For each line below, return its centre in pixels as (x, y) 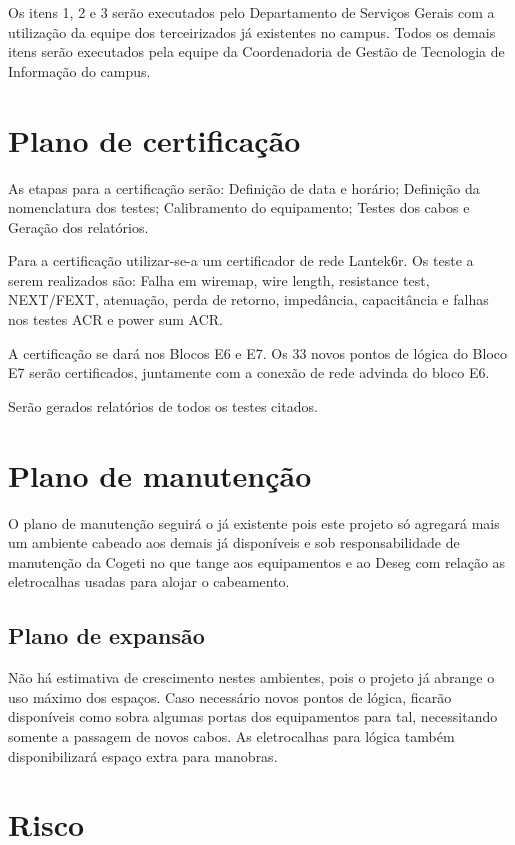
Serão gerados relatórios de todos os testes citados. (163, 405)
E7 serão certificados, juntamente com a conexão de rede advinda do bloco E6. (249, 372)
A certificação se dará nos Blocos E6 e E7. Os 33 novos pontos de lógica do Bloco (258, 352)
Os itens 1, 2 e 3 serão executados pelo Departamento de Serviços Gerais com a (251, 12)
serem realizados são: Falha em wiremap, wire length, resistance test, (219, 279)
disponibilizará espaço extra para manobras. (143, 755)
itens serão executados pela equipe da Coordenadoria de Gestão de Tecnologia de (256, 51)
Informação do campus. (79, 70)
